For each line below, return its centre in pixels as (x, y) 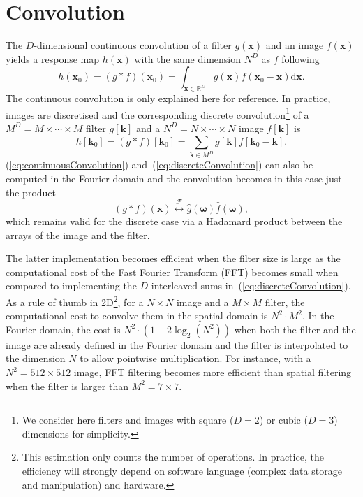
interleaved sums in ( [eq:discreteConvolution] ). (251, 286)
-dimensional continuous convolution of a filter (133, 45)
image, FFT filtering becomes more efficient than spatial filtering (213, 372)
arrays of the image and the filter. (78, 235)
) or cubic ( (283, 420)
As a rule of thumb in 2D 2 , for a (75, 301)
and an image (295, 45)
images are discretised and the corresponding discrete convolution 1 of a (157, 113)
